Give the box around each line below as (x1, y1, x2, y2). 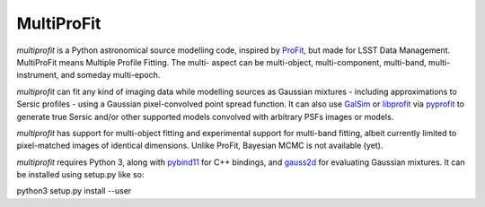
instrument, (16, 70, 59, 81)
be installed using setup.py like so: (16, 169, 145, 180)
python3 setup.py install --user (16, 185, 132, 196)
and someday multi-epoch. (60, 70, 161, 81)
